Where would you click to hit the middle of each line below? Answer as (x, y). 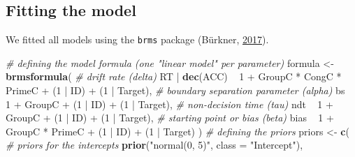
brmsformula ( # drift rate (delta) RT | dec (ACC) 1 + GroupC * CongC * (174, 76)
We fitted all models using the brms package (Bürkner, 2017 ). (137, 39)
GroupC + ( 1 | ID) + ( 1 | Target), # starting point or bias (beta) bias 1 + (170, 118)
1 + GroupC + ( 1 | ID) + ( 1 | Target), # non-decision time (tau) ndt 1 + (169, 104)
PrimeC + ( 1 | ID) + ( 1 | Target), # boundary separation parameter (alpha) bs (175, 90)
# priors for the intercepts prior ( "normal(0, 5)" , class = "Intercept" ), (154, 145)
